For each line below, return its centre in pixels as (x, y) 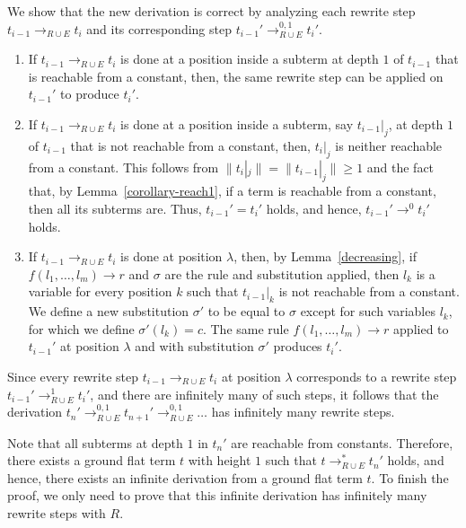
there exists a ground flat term (92, 460)
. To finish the (410, 477)
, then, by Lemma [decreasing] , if (325, 256)
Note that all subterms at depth (95, 442)
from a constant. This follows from (123, 167)
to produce (90, 94)
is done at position (171, 256)
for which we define (81, 328)
